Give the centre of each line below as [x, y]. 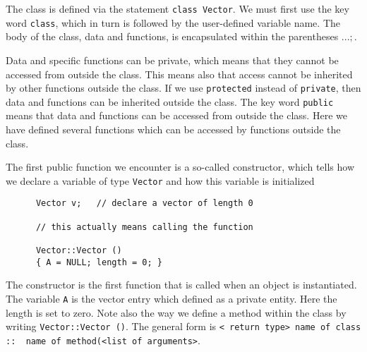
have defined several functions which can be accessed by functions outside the [173, 129]
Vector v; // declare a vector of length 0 [144, 204]
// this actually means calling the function [144, 227]
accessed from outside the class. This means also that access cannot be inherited [179, 74]
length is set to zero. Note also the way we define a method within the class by [176, 312]
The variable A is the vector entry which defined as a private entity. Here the [172, 298]
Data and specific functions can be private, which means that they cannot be [172, 60]
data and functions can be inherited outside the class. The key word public [170, 101]
